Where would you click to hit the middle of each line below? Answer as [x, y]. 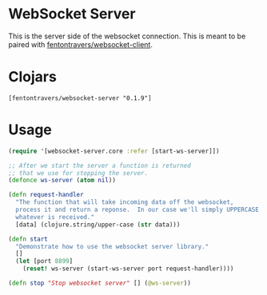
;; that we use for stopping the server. [78, 173]
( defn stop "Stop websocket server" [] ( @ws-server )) [100, 283]
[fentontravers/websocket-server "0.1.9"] [80, 98]
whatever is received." [55, 217]
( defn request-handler [46, 195]
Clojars [33, 77]
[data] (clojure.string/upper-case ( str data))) [98, 225]
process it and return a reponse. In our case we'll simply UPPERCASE [137, 210]
